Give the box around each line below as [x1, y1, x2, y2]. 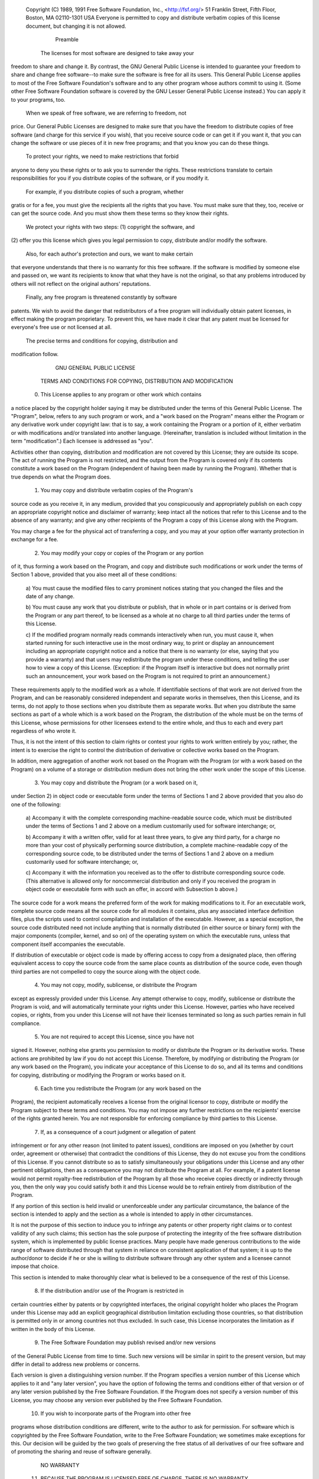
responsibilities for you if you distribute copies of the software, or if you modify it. [11, 175, 210, 182]
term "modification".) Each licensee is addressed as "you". [11, 438, 154, 445]
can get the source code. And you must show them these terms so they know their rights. [11, 210, 229, 217]
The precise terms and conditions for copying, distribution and [25, 337, 178, 344]
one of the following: [11, 800, 61, 808]
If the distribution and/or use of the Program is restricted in [40, 1287, 184, 1294]
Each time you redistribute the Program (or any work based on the [40, 1085, 201, 1092]
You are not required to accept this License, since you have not [40, 1033, 194, 1041]
